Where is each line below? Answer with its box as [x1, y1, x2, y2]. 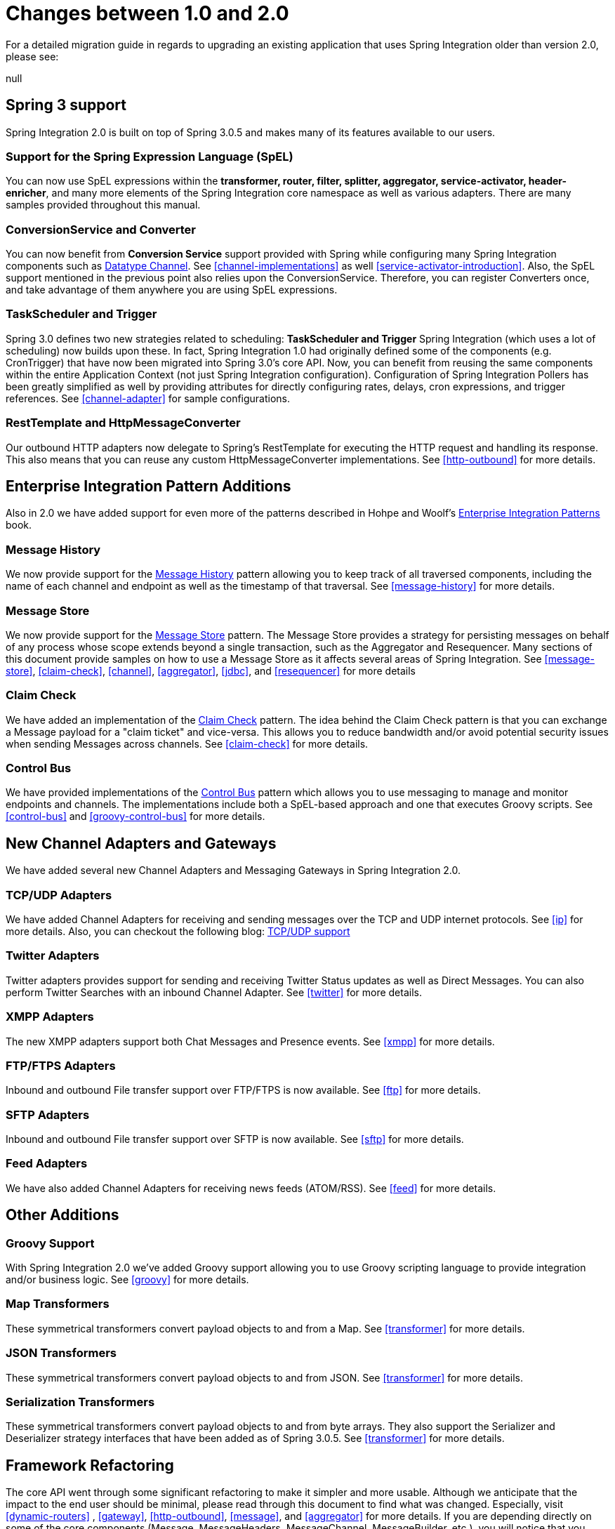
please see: [6, 50, 59, 62]
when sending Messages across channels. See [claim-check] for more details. [6, 737, 369, 750]
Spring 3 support [6, 96, 127, 114]
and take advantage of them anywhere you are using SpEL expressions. [6, 284, 338, 296]
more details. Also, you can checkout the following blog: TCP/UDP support [6, 925, 350, 938]
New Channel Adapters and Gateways [6, 834, 277, 852]
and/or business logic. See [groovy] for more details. [6, 1273, 249, 1285]
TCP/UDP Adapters [6, 887, 112, 902]
